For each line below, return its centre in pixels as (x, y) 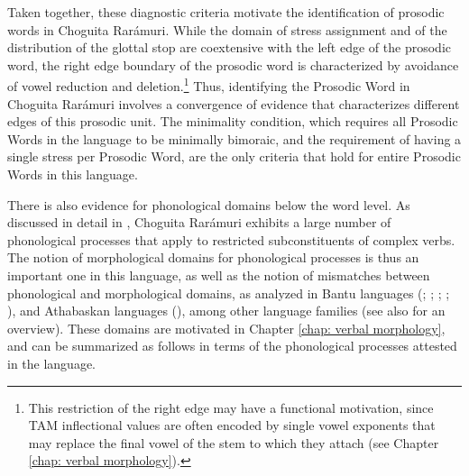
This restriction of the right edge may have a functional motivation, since (231, 407)
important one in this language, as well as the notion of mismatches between (219, 275)
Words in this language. (73, 174)
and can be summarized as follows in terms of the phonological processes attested (232, 346)
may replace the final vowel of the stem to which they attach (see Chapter (234, 442)
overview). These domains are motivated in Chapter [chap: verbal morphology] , (226, 328)
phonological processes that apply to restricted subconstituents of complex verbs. (231, 239)
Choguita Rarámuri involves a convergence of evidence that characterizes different (234, 103)
